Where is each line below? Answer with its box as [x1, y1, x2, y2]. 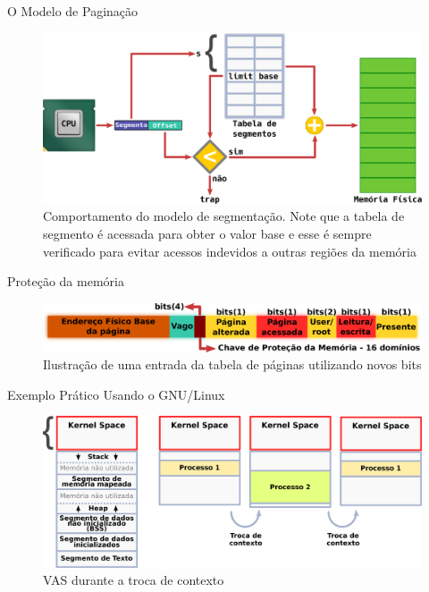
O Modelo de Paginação [7, 2, 139, 20]
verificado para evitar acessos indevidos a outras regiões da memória [43, 241, 416, 260]
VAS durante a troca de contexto [43, 571, 224, 589]
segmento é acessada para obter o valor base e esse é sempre [43, 224, 372, 243]
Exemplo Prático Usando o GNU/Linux [7, 385, 225, 403]
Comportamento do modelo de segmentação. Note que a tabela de [43, 207, 405, 225]
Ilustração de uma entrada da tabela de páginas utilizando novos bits [43, 355, 422, 374]
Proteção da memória [7, 272, 124, 291]
